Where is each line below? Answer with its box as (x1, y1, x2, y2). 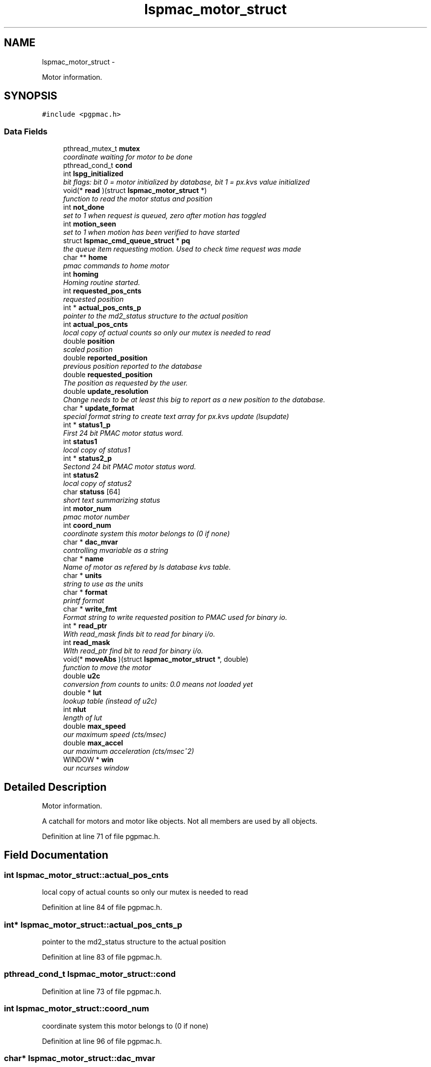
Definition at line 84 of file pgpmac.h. (42, 903, 162, 912)
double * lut (63, 688, 102, 697)
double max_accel (63, 739, 123, 747)
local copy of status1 (63, 446, 130, 454)
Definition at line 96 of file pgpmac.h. (42, 1036, 162, 1045)
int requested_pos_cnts (63, 287, 142, 295)
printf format (63, 596, 104, 605)
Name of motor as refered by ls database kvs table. (63, 563, 231, 572)
